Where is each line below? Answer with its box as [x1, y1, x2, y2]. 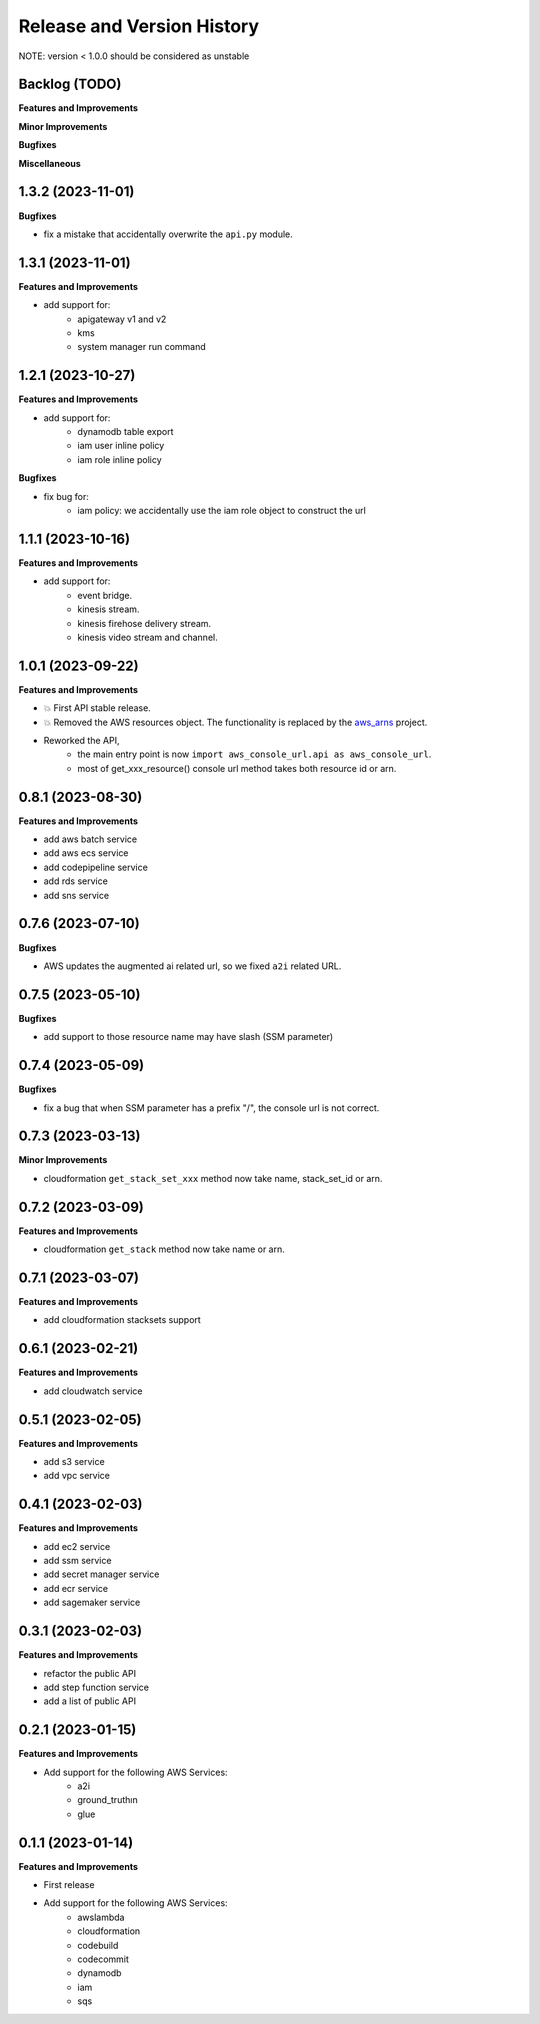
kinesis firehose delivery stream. [77, 617, 212, 629]
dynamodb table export [77, 426, 174, 438]
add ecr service [43, 1582, 109, 1594]
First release [43, 1879, 95, 1891]
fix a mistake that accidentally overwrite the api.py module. [43, 228, 294, 240]
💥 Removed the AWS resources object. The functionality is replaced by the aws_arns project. [43, 716, 428, 728]
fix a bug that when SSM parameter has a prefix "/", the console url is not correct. [43, 1101, 380, 1114]
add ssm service [43, 1555, 112, 1567]
